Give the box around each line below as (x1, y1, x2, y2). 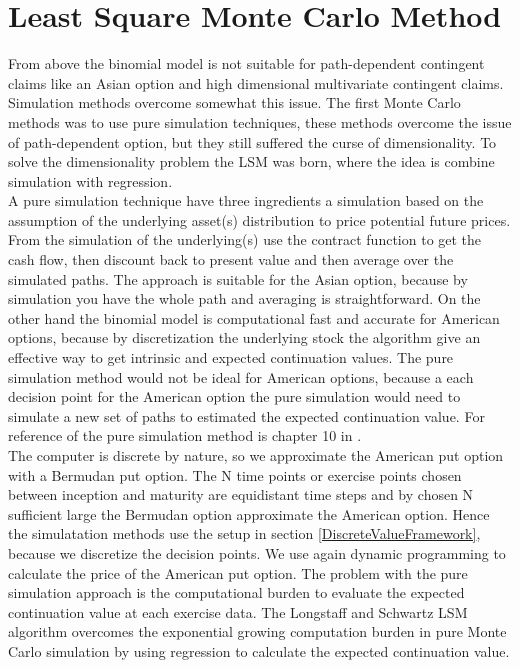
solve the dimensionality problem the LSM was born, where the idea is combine (8, 151, 495, 172)
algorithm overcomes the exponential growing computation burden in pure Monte (8, 621, 507, 642)
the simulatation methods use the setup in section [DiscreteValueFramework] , (8, 523, 481, 544)
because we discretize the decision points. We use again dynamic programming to (8, 542, 506, 563)
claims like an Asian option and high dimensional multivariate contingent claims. (8, 72, 504, 93)
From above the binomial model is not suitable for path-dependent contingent (8, 53, 485, 74)
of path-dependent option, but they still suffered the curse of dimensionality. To (8, 131, 497, 152)
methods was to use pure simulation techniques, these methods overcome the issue (8, 111, 512, 132)
